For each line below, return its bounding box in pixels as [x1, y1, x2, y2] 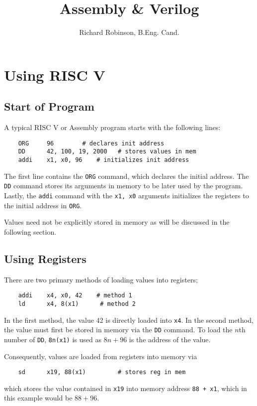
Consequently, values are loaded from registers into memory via [4, 351, 197, 361]
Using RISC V [4, 64, 105, 85]
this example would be [4, 393, 73, 403]
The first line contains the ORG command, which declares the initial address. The [4, 170, 249, 181]
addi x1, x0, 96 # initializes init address [18, 156, 189, 164]
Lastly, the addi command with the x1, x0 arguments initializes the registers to [4, 190, 249, 200]
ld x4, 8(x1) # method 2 [18, 300, 136, 307]
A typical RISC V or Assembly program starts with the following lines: [4, 122, 221, 133]
